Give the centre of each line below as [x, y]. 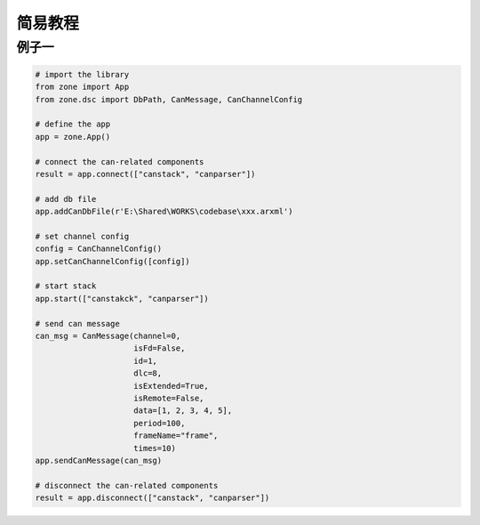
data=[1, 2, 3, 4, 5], [183, 411]
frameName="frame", [176, 436]
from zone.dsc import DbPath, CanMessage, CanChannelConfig [169, 99]
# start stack [66, 286]
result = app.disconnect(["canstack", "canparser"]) [152, 498]
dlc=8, [148, 373]
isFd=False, [160, 348]
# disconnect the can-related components [127, 485]
